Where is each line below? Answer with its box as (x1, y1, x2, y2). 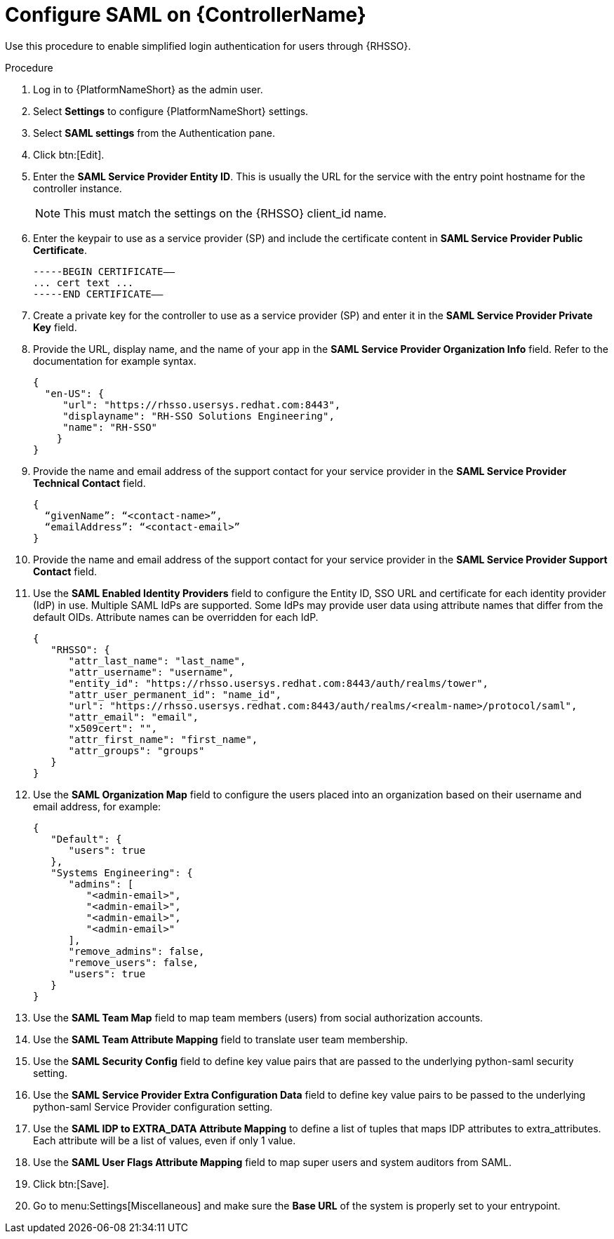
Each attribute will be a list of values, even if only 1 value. (33, 1134, 296, 1146)
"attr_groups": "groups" (68, 744, 205, 756)
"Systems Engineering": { (51, 866, 193, 878)
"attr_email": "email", (68, 711, 199, 723)
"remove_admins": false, (68, 945, 205, 957)
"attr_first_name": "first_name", (68, 733, 258, 745)
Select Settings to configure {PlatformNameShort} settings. (33, 105, 309, 117)
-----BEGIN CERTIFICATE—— (33, 265, 175, 277)
